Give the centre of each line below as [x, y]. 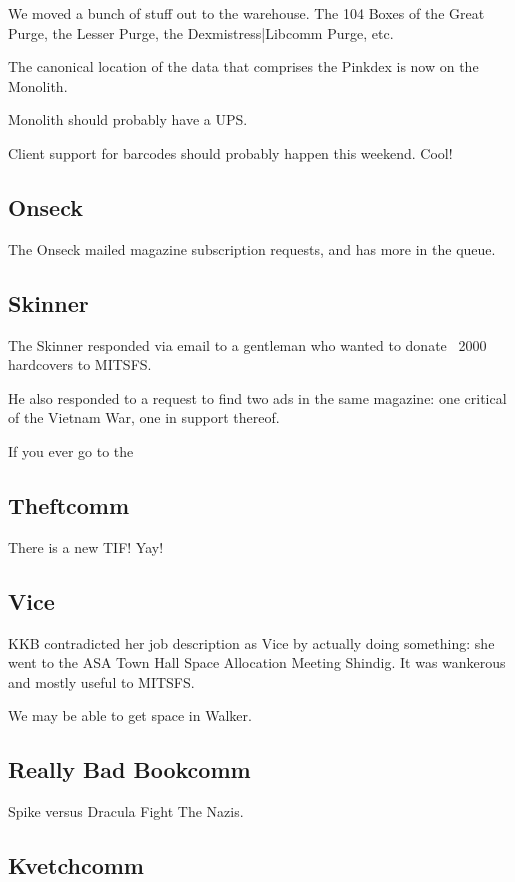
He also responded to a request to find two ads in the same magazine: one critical [257, 397]
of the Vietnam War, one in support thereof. [144, 417]
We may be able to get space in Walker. [130, 715]
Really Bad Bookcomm [129, 769]
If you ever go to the [71, 450]
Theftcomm [69, 504]
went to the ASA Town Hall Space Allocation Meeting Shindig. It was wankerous [257, 662]
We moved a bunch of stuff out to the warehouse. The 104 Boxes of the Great [246, 13]
